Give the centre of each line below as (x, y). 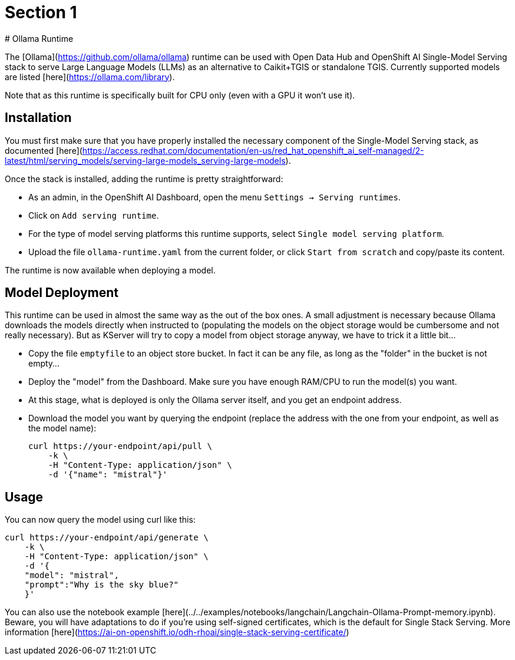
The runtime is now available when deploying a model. (110, 270)
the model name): (62, 428)
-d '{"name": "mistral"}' (108, 475)
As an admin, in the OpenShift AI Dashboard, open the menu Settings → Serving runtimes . (214, 197)
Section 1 (41, 12)
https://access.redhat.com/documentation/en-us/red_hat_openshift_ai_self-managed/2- (253, 150)
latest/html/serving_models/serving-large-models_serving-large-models (145, 160)
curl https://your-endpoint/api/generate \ (107, 538)
